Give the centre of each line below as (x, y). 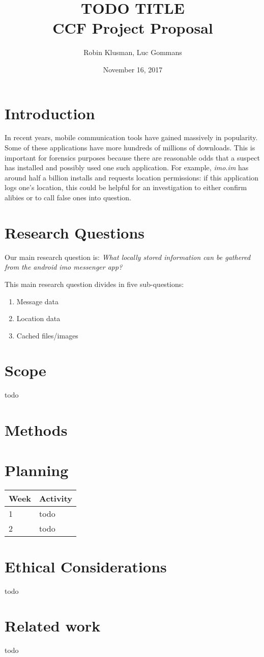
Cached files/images (47, 335)
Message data (37, 301)
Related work (53, 626)
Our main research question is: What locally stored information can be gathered (128, 257)
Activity (56, 498)
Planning (37, 470)
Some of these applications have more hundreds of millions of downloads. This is (130, 148)
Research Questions (75, 232)
